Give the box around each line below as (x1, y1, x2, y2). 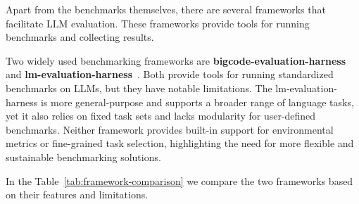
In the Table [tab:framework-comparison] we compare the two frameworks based (6, 173, 353, 188)
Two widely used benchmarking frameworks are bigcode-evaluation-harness (6, 53, 346, 68)
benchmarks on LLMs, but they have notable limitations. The (6, 80, 272, 95)
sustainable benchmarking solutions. (6, 149, 161, 164)
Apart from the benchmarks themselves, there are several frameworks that (6, 2, 326, 16)
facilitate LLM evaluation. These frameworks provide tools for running (6, 15, 310, 30)
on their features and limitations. (6, 187, 149, 202)
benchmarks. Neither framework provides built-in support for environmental (6, 122, 334, 136)
